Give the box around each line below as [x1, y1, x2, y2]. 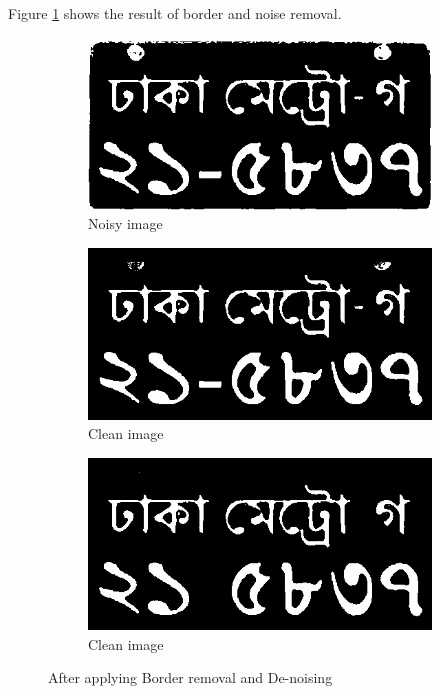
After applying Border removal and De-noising [48, 667, 333, 688]
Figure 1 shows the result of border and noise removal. [8, 3, 342, 23]
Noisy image [88, 213, 163, 234]
